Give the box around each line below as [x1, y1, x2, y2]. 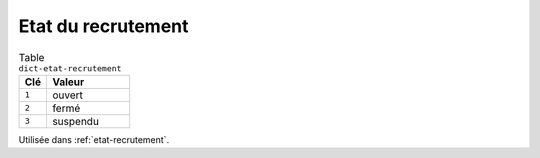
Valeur [51, 75, 85, 89]
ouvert [51, 88, 84, 102]
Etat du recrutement [18, 15, 189, 37]
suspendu [51, 114, 100, 128]
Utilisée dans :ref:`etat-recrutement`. [18, 133, 170, 145]
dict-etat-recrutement [18, 63, 122, 74]
